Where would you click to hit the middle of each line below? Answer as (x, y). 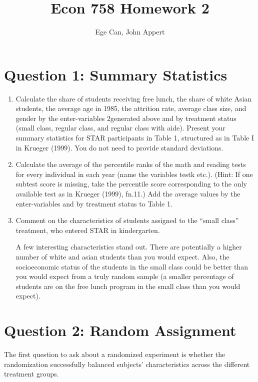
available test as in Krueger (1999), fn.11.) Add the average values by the (128, 193)
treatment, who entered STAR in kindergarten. (88, 230)
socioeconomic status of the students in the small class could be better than (132, 266)
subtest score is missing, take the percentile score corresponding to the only (131, 184)
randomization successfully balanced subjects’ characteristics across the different (127, 364)
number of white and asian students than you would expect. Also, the (122, 256)
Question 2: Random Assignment (120, 330)
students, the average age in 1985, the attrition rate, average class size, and (131, 108)
